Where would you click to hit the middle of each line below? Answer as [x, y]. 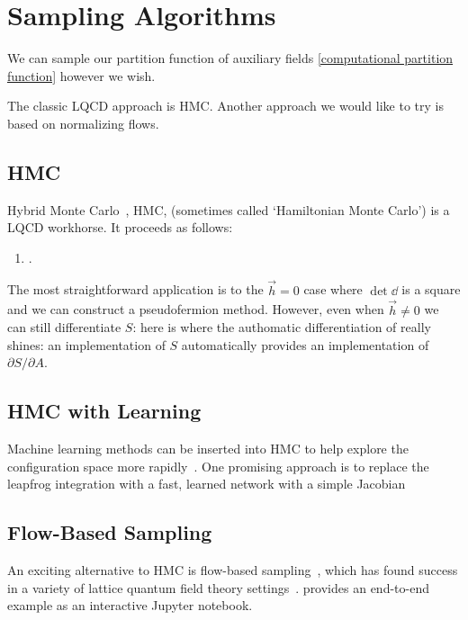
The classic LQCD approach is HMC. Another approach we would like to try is [225, 106]
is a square [431, 289]
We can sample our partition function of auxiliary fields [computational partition [230, 58]
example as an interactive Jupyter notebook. [130, 605]
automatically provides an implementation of [305, 344]
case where [333, 289]
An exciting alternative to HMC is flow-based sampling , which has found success [233, 570]
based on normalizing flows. [83, 123]
